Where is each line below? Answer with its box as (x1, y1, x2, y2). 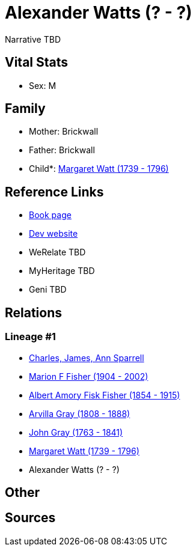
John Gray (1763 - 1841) (29, 427, 123, 437)
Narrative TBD (5, 34, 61, 44)
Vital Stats (5, 55, 69, 70)
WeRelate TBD (29, 247, 86, 258)
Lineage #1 (5, 330, 56, 343)
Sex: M (29, 80, 57, 91)
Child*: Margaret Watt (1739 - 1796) (29, 163, 169, 174)
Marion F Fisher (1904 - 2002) (29, 371, 149, 382)
